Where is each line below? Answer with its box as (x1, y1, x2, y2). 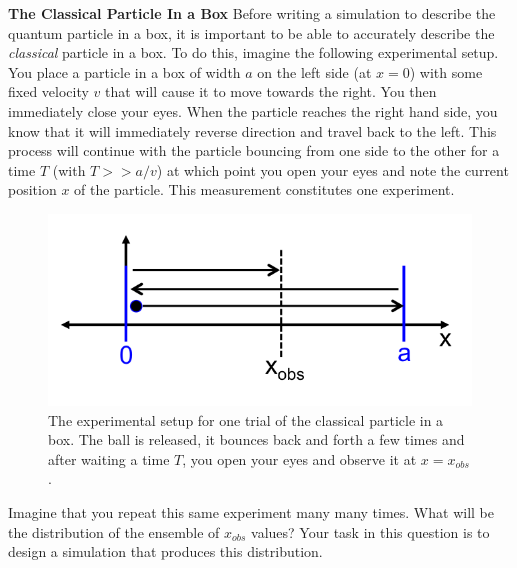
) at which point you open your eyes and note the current (156, 159, 509, 180)
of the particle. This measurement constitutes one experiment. (74, 179, 455, 200)
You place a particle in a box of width (8, 61, 241, 82)
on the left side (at (257, 61, 372, 82)
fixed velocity (8, 81, 89, 102)
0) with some (402, 61, 483, 82)
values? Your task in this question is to (251, 521, 490, 542)
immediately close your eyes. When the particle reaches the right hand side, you (8, 100, 498, 121)
